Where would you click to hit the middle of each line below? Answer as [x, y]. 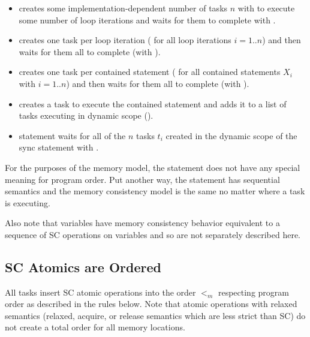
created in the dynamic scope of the [231, 135]
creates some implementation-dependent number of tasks [123, 8]
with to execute [266, 8]
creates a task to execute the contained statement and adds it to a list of [153, 103]
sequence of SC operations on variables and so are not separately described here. [153, 234]
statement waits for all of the [72, 135]
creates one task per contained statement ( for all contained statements [150, 72]
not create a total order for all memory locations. [95, 327]
